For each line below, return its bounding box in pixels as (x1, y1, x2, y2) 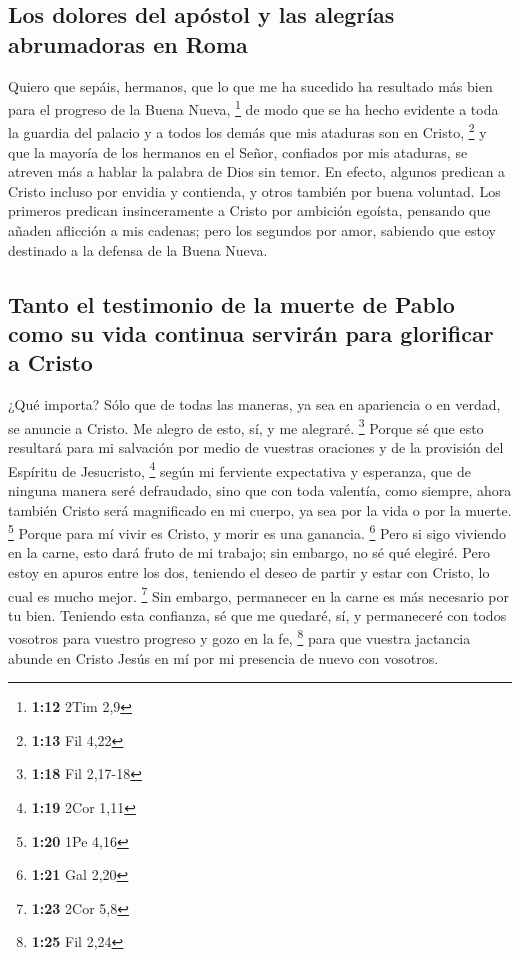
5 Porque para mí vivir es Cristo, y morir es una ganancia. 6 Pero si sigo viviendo (8, 520, 507, 543)
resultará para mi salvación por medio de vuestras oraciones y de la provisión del (8, 437, 504, 458)
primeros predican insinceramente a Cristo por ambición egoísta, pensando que (8, 200, 491, 221)
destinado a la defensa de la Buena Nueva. (8, 239, 268, 260)
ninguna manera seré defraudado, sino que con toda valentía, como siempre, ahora (8, 479, 512, 500)
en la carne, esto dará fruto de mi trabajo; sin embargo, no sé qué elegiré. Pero (8, 542, 491, 563)
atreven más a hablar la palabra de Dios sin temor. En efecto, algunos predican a (8, 161, 506, 182)
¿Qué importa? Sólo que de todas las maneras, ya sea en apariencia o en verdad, (8, 394, 501, 415)
